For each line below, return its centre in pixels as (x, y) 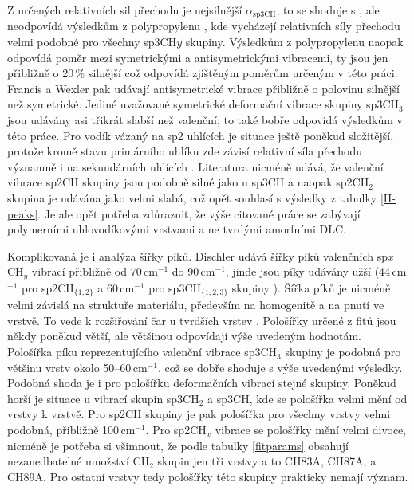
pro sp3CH (175, 287)
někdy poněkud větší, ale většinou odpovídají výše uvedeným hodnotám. (185, 336)
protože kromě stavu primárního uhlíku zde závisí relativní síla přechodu (185, 151)
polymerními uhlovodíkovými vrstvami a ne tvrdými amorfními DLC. (177, 229)
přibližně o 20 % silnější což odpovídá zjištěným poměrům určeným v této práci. (203, 73)
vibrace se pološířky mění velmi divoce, (311, 430)
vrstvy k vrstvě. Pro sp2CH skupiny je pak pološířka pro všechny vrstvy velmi (199, 414)
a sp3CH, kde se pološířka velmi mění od (308, 398)
